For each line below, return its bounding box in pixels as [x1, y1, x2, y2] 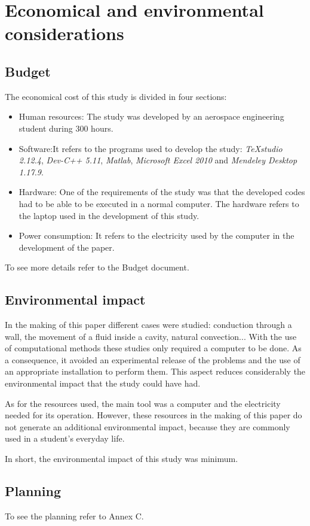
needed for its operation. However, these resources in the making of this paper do [5, 409, 302, 421]
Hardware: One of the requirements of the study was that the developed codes [19, 186, 305, 198]
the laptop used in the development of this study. [19, 209, 199, 221]
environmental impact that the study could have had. [5, 377, 201, 390]
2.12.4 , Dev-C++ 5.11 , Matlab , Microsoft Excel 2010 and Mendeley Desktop [19, 154, 297, 166]
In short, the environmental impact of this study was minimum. [5, 452, 238, 465]
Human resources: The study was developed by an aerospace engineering [19, 110, 284, 123]
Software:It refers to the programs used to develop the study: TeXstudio [19, 142, 283, 154]
